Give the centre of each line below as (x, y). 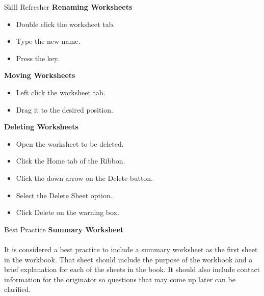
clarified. (18, 289)
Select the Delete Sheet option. (64, 195)
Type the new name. (48, 41)
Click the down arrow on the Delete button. (85, 178)
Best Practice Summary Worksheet (64, 229)
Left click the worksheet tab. (61, 92)
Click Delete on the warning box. (68, 212)
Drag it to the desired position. (65, 109)
